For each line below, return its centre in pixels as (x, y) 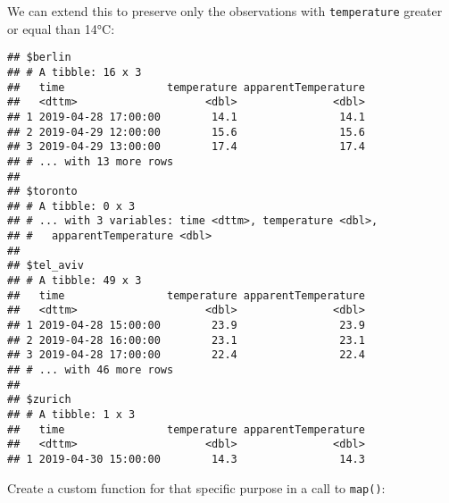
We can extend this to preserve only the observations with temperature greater (225, 11)
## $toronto (42, 192)
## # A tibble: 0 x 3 (71, 206)
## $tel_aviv (46, 266)
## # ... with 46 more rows (91, 370)
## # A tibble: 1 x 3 (71, 415)
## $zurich (39, 400)
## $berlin (39, 58)
